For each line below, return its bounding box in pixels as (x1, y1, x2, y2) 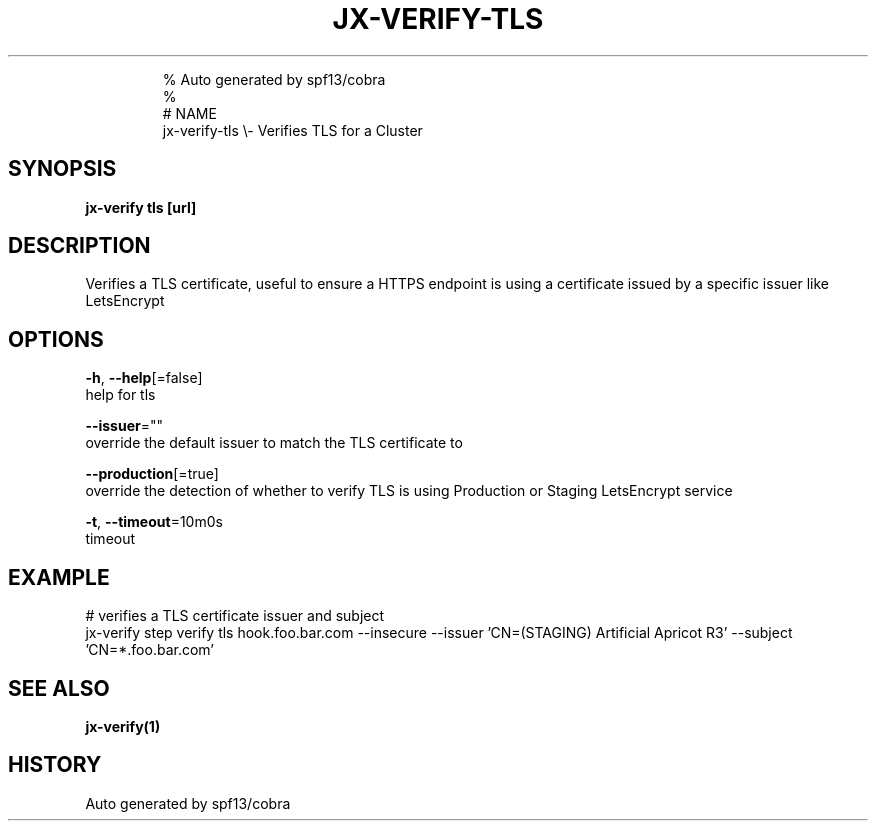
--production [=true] (85, 465, 219, 483)
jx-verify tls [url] (85, 198, 197, 216)
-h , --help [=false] (85, 369, 203, 387)
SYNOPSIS (8, 156, 117, 182)
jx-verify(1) (85, 717, 161, 735)
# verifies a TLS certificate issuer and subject (85, 607, 385, 625)
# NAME (162, 104, 217, 122)
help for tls (85, 386, 156, 404)
